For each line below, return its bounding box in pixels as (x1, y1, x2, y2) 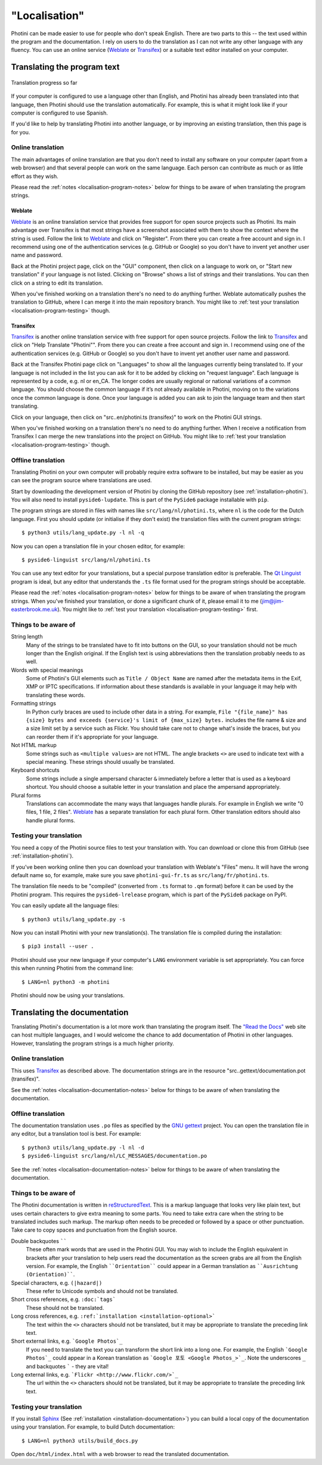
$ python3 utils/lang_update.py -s (21, 916, 126, 923)
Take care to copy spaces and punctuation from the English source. (11, 1226, 177, 1233)
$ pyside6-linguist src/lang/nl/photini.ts (21, 557, 151, 563)
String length (11, 633, 43, 640)
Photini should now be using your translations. (11, 991, 125, 999)
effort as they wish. (11, 172, 59, 180)
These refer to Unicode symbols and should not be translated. (26, 1288, 179, 1295)
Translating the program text (11, 62, 120, 72)
